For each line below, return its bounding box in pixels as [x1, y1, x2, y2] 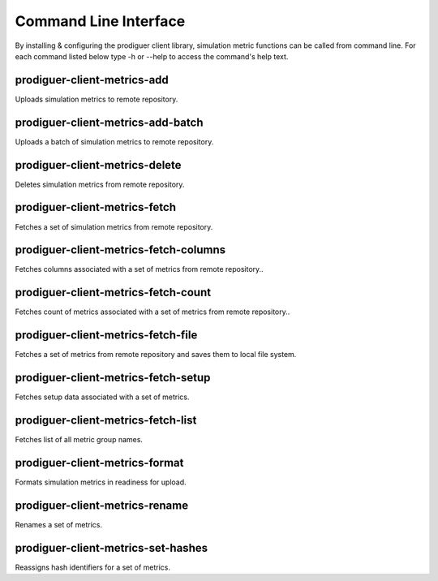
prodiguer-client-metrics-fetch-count [15, 286, 211, 299]
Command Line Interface [15, 12, 186, 30]
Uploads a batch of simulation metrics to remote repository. [15, 136, 214, 146]
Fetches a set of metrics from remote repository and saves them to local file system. [15, 350, 297, 359]
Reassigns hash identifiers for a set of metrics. [15, 562, 170, 572]
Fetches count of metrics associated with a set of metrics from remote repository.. [15, 307, 290, 316]
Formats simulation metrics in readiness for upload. [15, 477, 187, 487]
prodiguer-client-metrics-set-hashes [15, 540, 208, 555]
